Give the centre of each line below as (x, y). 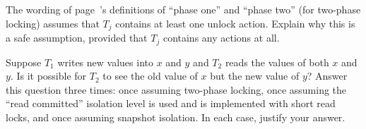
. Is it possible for (48, 76)
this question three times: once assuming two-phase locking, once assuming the (176, 89)
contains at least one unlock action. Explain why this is (235, 23)
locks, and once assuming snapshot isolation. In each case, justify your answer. (176, 117)
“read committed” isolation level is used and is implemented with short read (171, 103)
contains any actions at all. (221, 38)
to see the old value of (150, 76)
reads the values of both (277, 62)
